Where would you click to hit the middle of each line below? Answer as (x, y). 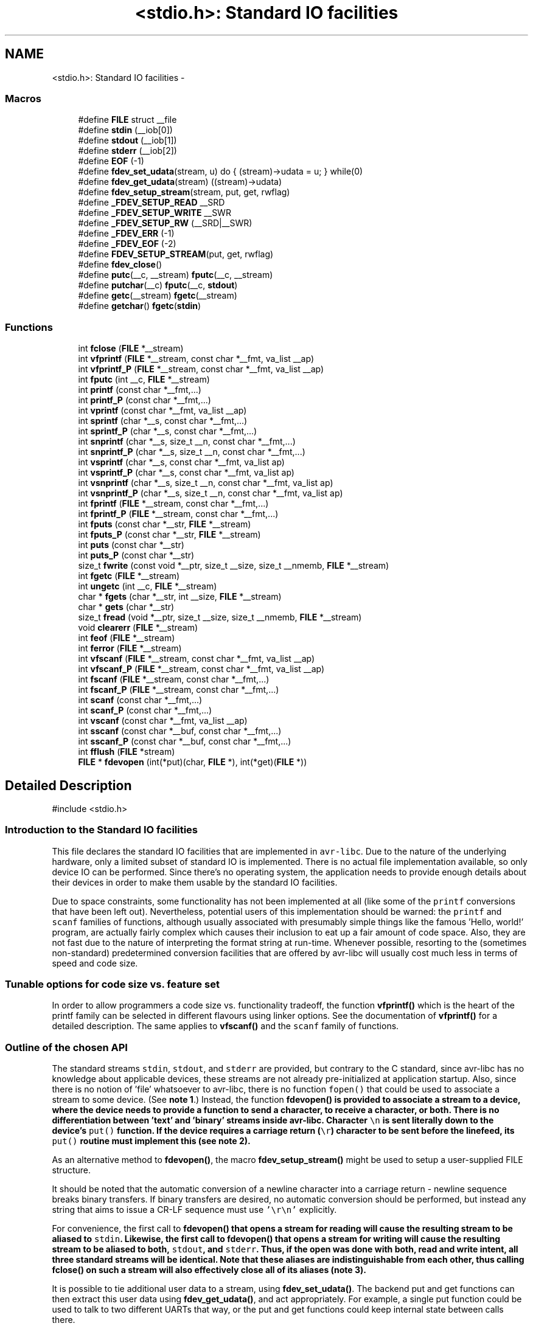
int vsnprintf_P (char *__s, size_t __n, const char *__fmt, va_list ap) (211, 493)
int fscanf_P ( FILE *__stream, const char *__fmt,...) (179, 690)
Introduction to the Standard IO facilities (102, 830)
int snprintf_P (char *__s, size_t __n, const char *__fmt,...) (192, 452)
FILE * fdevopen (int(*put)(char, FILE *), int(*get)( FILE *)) (193, 762)
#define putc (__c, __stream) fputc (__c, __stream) (176, 275)
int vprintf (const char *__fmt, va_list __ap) (162, 411)
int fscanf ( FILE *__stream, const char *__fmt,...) (174, 679)
